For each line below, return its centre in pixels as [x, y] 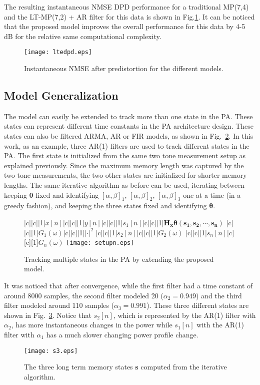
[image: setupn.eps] [100, 243]
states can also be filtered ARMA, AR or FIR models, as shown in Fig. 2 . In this [129, 136]
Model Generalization [61, 95]
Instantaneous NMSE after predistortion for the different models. [124, 68]
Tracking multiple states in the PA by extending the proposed [119, 259]
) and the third [219, 295]
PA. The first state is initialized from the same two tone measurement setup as [125, 155]
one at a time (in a [212, 195]
